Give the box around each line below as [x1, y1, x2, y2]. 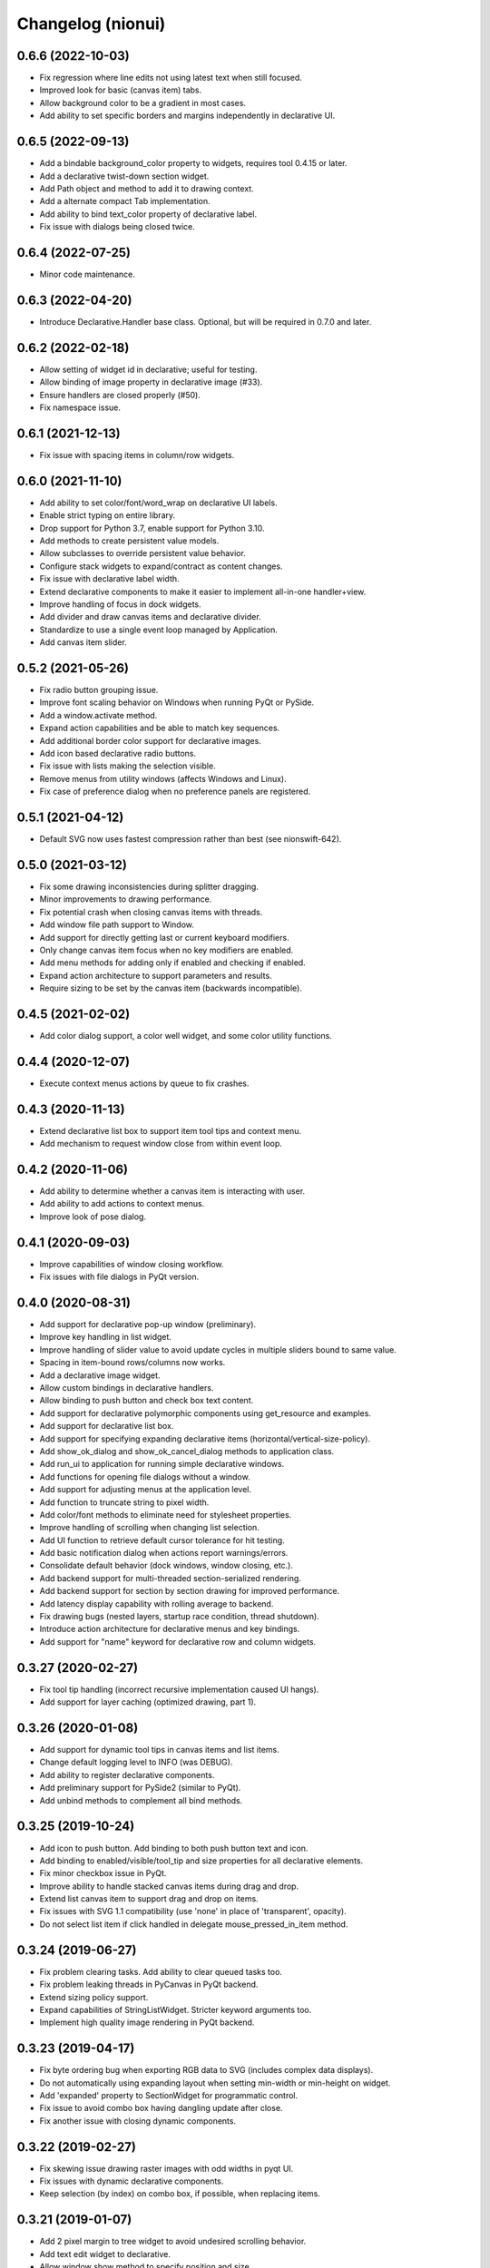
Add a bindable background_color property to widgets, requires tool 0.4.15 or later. [39, 158, 348, 169]
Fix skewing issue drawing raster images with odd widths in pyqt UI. [39, 2163, 294, 2174]
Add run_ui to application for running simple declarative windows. [39, 1459, 285, 1470]
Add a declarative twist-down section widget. [39, 171, 210, 181]
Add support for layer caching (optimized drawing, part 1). [39, 1696, 257, 1707]
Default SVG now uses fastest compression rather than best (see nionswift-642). [39, 834, 342, 845]
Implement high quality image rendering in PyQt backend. [39, 2017, 255, 2028]
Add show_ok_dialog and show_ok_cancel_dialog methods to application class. [39, 1445, 335, 1456]
